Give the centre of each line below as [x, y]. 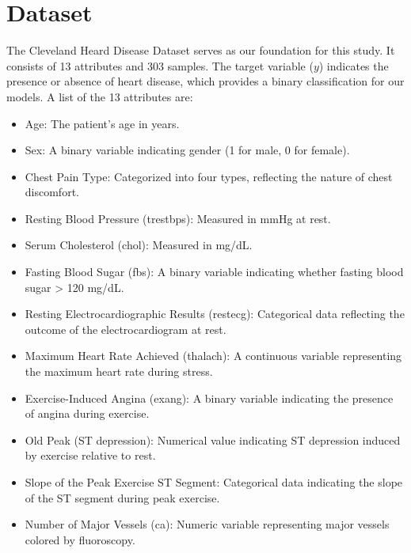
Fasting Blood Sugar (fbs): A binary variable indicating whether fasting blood [214, 272]
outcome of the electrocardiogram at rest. [126, 329]
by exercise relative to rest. [90, 455]
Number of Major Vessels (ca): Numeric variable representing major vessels [207, 524]
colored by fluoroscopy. [80, 539]
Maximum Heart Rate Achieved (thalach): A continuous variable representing [213, 356]
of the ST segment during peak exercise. [122, 497]
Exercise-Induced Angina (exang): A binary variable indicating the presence [209, 398]
